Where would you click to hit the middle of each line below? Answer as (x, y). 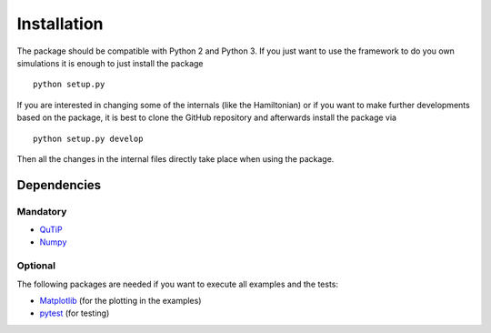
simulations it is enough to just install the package (110, 63)
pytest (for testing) (75, 313)
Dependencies (59, 185)
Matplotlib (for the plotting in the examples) (120, 300)
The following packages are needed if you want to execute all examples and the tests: (178, 284)
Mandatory (42, 211)
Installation (60, 24)
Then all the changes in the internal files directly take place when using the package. (175, 158)
